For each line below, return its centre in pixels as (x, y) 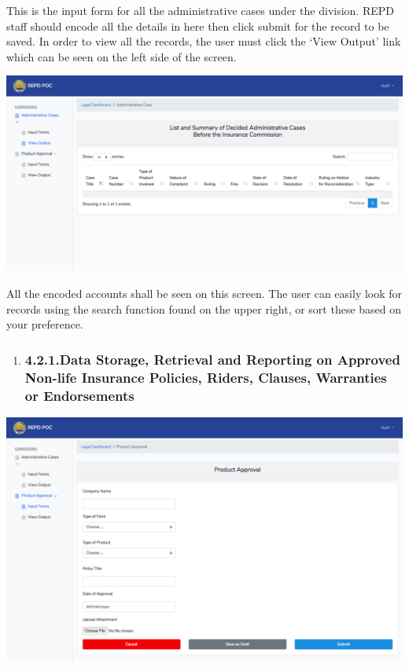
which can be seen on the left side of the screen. (122, 56)
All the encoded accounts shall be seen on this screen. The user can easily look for (204, 294)
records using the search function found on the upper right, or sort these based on (204, 308)
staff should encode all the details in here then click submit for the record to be (198, 26)
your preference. (45, 324)
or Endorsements (79, 395)
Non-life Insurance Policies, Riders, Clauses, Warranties (206, 377)
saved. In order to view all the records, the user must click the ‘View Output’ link (204, 41)
